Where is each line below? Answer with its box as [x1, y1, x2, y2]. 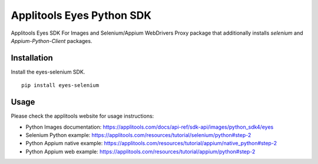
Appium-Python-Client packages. [11, 37, 92, 44]
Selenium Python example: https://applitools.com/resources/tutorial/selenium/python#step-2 [25, 131, 251, 138]
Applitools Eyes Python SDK [11, 9, 152, 22]
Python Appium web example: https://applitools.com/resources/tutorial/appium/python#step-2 [25, 148, 256, 155]
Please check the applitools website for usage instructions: [11, 112, 154, 120]
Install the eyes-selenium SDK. [11, 68, 85, 75]
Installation [11, 53, 53, 63]
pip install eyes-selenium [21, 82, 100, 89]
